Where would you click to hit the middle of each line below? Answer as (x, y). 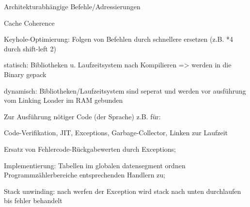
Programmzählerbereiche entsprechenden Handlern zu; (85, 175)
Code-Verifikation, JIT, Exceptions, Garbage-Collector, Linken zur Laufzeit (116, 133)
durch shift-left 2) (30, 48)
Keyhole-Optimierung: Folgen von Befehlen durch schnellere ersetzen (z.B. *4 (118, 39)
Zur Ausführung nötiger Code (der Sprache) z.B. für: (82, 116)
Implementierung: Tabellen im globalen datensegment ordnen (95, 165)
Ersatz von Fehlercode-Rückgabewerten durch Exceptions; (90, 149)
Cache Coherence (29, 23)
